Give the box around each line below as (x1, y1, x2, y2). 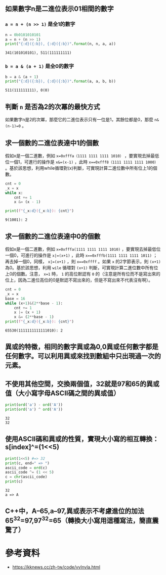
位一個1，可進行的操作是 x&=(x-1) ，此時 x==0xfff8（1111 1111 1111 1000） (5, 159, 159, 165)
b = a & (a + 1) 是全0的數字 (5, 63, 74, 70)
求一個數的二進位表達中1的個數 (5, 139, 99, 147)
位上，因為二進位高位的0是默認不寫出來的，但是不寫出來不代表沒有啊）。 (5, 277, 153, 283)
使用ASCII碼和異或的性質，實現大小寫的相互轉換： (5, 435, 159, 443)
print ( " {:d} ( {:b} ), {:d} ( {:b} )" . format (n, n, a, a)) (5, 42, 116, 47)
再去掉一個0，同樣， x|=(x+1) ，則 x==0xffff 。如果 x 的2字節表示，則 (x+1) (5, 259, 161, 265)
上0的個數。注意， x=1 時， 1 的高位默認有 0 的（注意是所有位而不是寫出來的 (5, 271, 161, 277)
